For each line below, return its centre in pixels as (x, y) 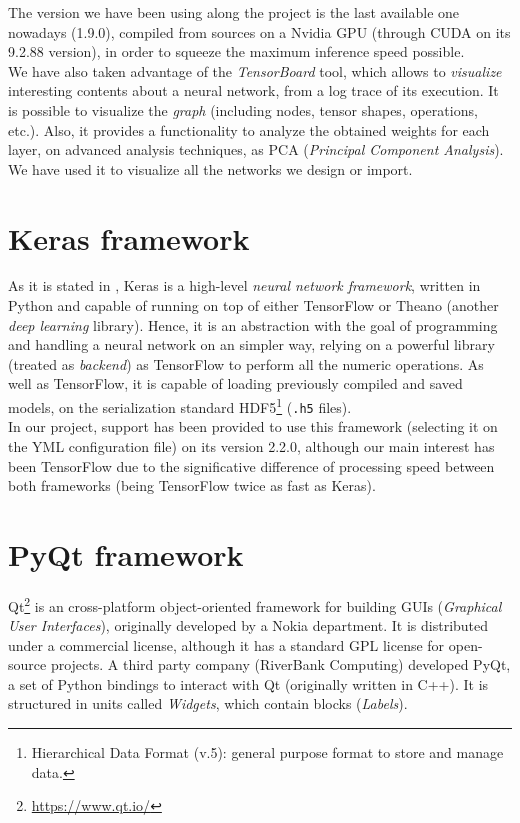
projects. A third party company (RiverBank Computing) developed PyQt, (280, 664)
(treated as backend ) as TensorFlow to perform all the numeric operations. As (246, 363)
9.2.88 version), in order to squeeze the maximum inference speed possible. (236, 51)
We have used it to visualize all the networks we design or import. (210, 168)
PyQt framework (126, 553)
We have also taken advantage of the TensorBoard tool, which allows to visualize (255, 70)
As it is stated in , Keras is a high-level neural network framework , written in (244, 285)
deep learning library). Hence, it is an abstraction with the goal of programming (253, 324)
